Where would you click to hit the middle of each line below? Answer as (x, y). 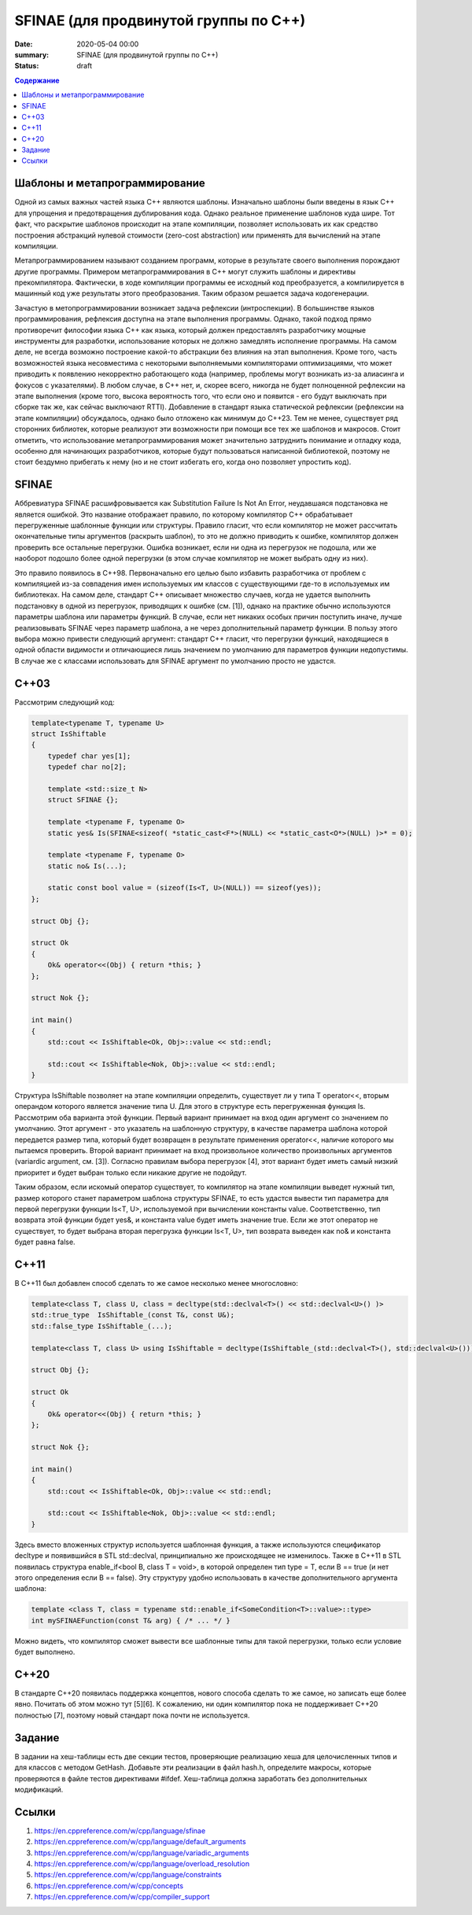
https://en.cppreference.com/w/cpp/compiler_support (122, 1897)
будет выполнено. (45, 1652)
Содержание (37, 80)
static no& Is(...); (87, 866)
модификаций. (39, 1789)
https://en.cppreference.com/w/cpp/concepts (109, 1886)
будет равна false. (45, 1242)
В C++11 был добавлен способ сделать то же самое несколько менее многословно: (156, 1283)
